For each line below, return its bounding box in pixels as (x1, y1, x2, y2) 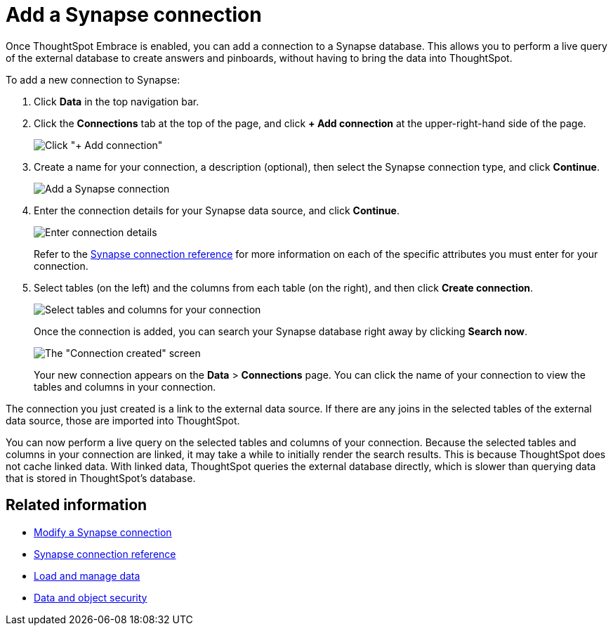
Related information (6, 496, 147, 514)
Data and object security (34, 591, 147, 604)
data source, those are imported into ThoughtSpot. (6, 414, 240, 427)
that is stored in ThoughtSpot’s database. (6, 471, 196, 484)
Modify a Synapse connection (34, 526, 172, 538)
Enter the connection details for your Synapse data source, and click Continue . (34, 204, 400, 216)
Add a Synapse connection (6, 3, 262, 27)
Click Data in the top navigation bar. (34, 95, 199, 108)
